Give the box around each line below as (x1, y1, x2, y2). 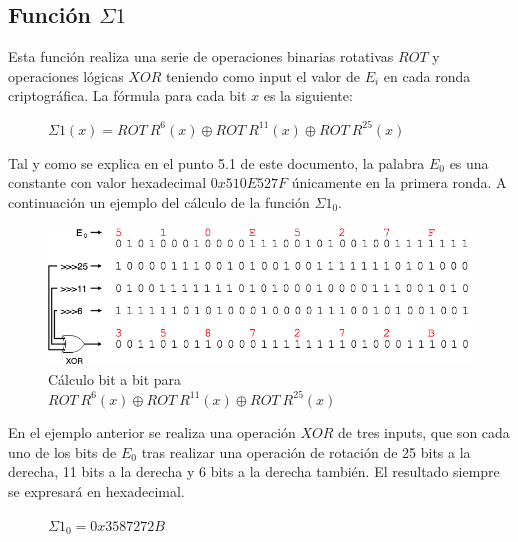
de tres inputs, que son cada (338, 422, 510, 443)
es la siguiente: (263, 85, 353, 106)
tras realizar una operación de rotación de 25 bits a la (141, 441, 471, 462)
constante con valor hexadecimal (8, 172, 207, 193)
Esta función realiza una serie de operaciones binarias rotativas (8, 46, 394, 67)
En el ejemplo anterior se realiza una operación (8, 422, 296, 443)
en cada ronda (383, 65, 471, 86)
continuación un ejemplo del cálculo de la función (8, 191, 310, 212)
